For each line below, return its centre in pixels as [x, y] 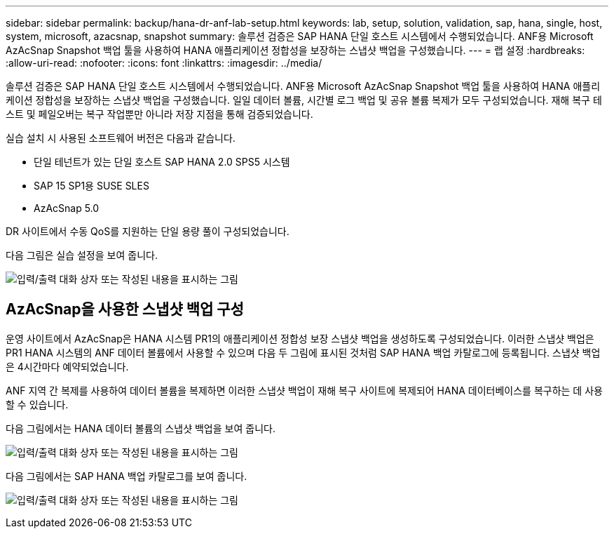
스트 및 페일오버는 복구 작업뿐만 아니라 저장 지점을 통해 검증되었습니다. [159, 114]
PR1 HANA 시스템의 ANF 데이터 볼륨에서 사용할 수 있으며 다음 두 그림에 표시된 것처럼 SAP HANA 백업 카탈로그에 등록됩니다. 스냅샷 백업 [303, 352]
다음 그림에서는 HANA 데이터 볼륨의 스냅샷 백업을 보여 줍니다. [141, 428]
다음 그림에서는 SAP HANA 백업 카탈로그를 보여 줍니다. [127, 476]
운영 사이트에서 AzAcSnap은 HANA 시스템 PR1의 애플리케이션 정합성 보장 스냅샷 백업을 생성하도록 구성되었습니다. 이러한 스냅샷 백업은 [300, 338]
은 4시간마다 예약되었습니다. [67, 366]
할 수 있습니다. [37, 404]
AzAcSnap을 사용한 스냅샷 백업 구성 [125, 309]
